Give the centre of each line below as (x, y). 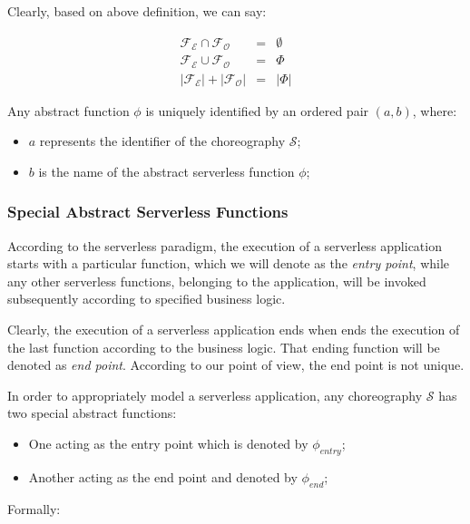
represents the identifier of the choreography (162, 141)
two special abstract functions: (92, 413)
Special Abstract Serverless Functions (148, 212)
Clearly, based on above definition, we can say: (137, 11)
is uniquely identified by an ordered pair (257, 110)
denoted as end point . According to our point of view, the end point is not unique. (236, 365)
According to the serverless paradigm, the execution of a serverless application (225, 245)
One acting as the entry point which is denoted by (168, 443)
